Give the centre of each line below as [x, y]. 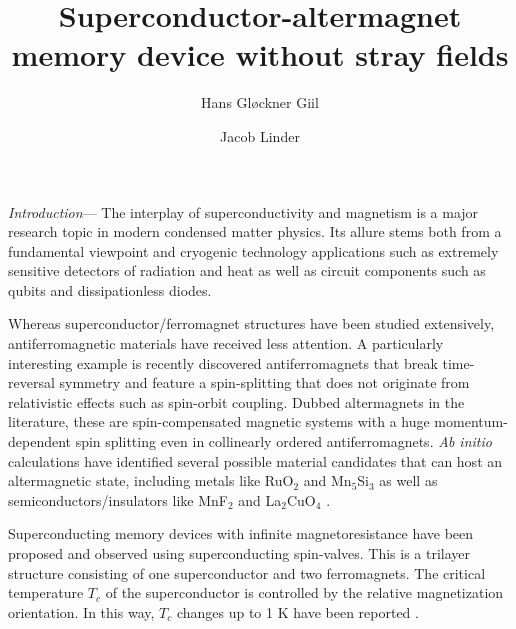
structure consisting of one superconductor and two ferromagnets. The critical [247, 572]
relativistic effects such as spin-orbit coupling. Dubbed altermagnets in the [236, 401]
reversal [31, 382]
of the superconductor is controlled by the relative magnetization [304, 592]
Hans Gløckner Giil [260, 102]
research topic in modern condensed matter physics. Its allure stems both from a [255, 231]
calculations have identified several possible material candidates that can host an [255, 460]
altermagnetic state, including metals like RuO [151, 480]
